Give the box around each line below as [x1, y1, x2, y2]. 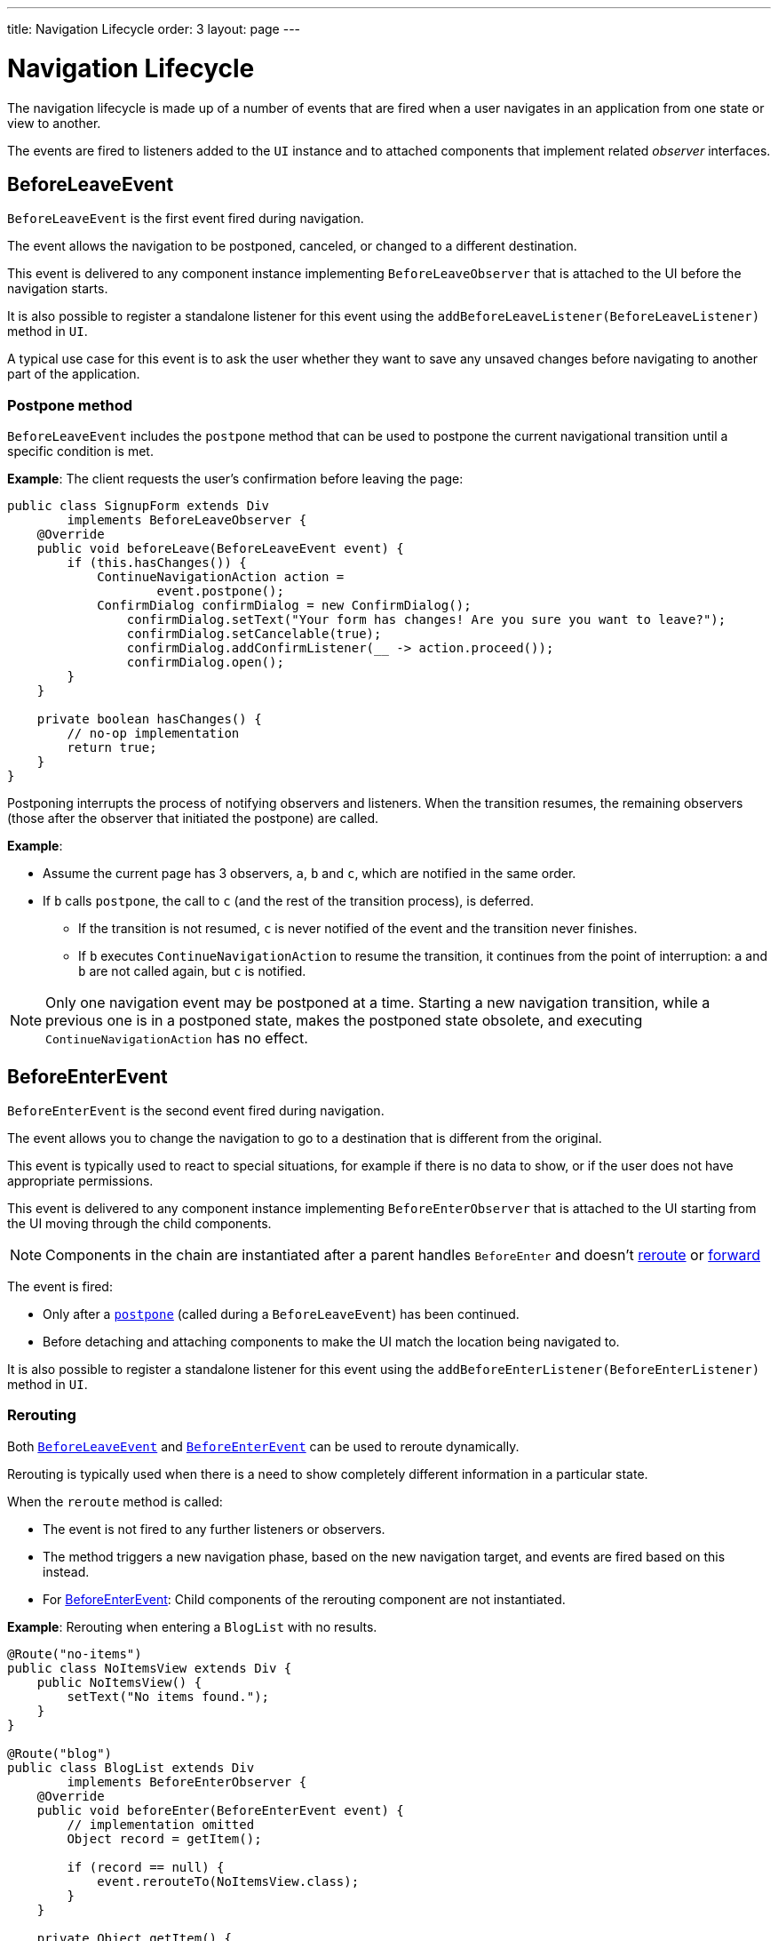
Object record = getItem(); [67, 1831, 262, 1846]
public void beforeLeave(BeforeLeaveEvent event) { [36, 541, 404, 556]
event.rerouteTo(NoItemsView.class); [97, 1873, 360, 1889]
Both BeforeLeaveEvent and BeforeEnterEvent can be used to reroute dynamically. [7, 1438, 520, 1454]
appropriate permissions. [7, 1172, 154, 1188]
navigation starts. [7, 281, 108, 297]
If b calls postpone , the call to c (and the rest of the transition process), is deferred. [43, 893, 534, 909]
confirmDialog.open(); [126, 655, 284, 670]
